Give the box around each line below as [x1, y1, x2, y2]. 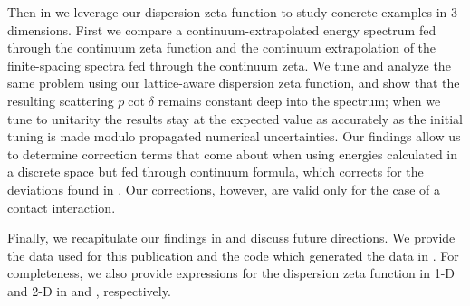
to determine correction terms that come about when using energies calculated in [7, 144, 457, 163]
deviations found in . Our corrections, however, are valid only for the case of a [7, 179, 441, 198]
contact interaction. [7, 197, 116, 216]
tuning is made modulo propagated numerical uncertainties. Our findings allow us [7, 127, 461, 146]
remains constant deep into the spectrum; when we [158, 91, 441, 110]
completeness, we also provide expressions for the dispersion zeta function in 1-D [7, 263, 456, 282]
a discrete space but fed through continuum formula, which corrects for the [7, 162, 424, 181]
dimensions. [7, 20, 72, 39]
